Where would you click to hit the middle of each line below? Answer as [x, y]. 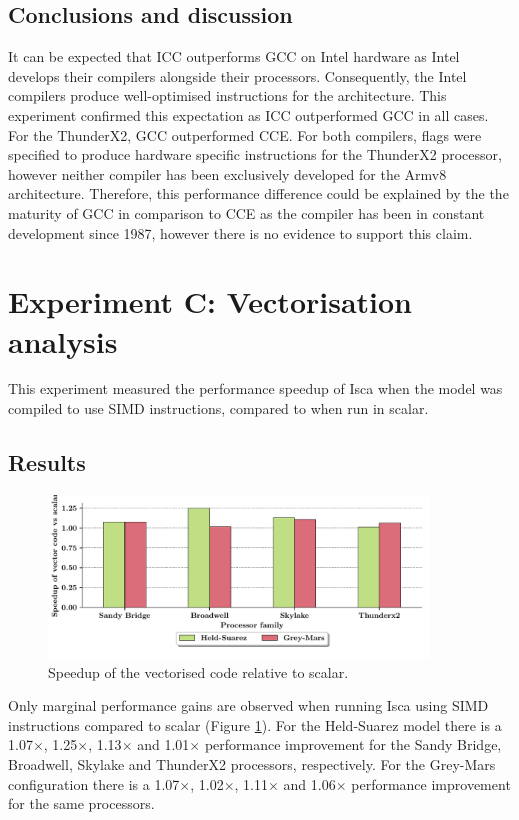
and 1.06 [309, 783]
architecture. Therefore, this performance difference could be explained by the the [258, 193]
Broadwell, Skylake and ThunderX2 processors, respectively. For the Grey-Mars [252, 764]
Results [47, 462]
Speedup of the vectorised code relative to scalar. [198, 671]
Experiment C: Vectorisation [210, 301]
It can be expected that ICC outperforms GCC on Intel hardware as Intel [234, 56]
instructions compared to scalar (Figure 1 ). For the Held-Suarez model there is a [255, 724]
